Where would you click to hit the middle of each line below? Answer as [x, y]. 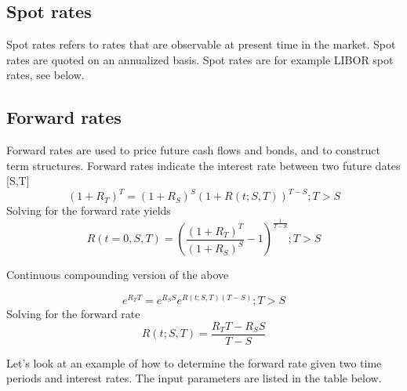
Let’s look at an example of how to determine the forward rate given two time [194, 362]
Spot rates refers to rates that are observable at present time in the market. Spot [201, 44]
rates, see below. [45, 75]
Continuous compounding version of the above [118, 275]
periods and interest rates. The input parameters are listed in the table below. [194, 378]
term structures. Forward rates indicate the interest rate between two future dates [203, 165]
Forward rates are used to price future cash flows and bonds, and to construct [193, 150]
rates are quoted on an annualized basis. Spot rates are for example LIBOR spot [200, 59]
